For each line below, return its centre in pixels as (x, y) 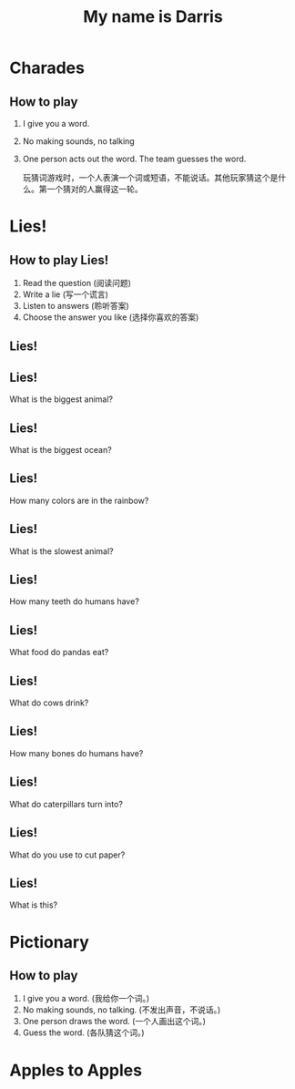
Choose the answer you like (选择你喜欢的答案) (111, 317)
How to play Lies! (59, 260)
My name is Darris (153, 17)
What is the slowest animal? (61, 551)
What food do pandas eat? (59, 652)
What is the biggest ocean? (61, 450)
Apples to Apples (76, 1070)
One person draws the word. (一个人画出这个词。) (114, 1022)
